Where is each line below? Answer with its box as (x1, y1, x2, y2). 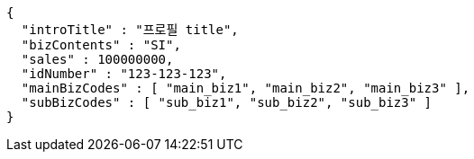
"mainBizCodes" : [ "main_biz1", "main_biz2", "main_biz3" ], (21, 81, 470, 95)
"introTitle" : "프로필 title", (21, 22, 239, 37)
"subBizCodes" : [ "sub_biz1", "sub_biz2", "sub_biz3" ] (21, 95, 433, 110)
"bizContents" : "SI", (21, 38, 181, 52)
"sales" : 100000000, (21, 52, 174, 66)
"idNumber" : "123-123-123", (21, 66, 227, 81)
